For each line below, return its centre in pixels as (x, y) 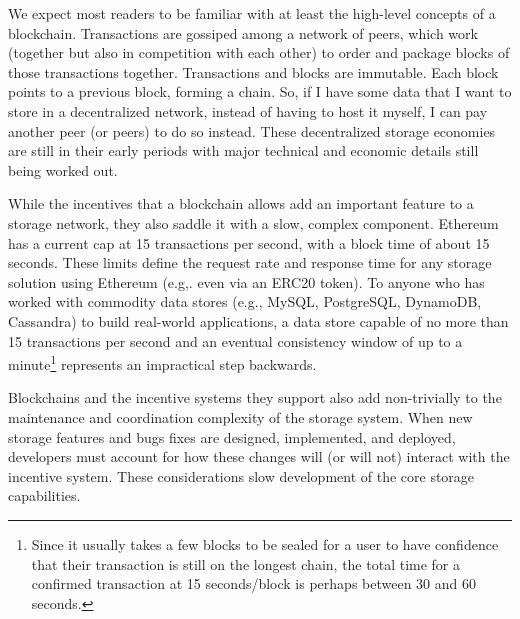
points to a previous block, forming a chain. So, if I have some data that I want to (260, 91)
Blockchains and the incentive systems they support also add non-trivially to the (255, 397)
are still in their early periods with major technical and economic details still (243, 150)
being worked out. (63, 169)
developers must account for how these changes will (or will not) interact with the (259, 456)
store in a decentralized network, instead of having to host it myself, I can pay (248, 110)
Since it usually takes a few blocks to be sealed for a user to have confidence (265, 543)
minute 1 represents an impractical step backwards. (162, 362)
